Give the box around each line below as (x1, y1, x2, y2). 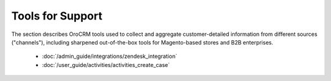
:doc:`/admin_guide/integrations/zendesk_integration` (42, 52, 178, 60)
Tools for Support (11, 9, 102, 23)
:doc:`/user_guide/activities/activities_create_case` (42, 61, 170, 68)
